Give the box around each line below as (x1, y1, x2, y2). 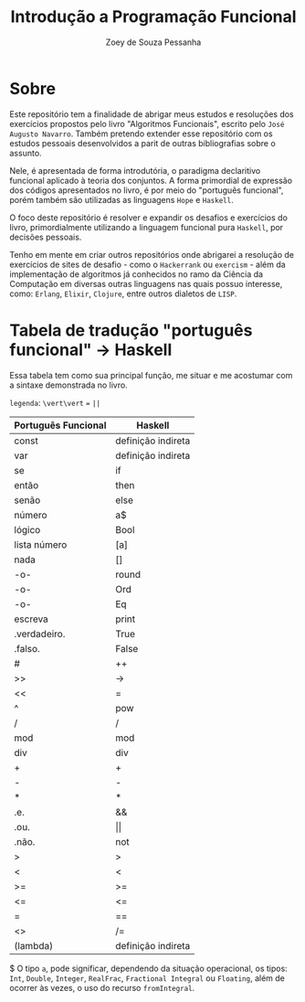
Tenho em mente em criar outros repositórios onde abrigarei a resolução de (9, 249, 295, 260)
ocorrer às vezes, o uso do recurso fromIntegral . (9, 982, 195, 993)
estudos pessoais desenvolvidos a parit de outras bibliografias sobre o (9, 137, 276, 148)
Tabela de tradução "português (9, 320, 253, 340)
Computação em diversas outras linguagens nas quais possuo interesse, (9, 278, 283, 289)
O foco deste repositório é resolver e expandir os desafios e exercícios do (9, 212, 288, 223)
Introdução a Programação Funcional (10, 6, 297, 27)
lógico (14, 523, 41, 536)
